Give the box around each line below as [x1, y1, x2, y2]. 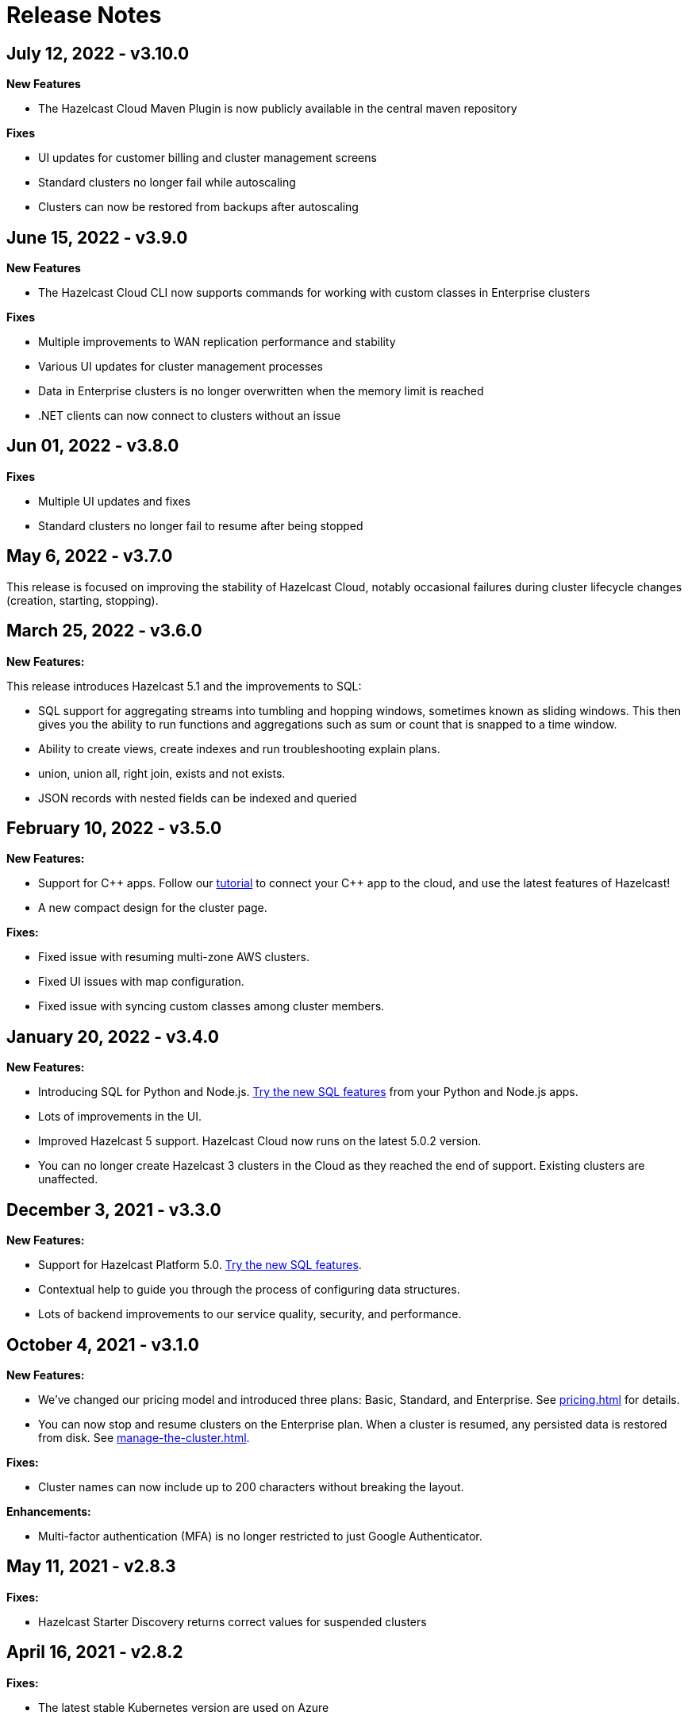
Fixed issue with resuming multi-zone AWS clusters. [38, 950, 309, 964]
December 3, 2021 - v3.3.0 [6, 1199, 221, 1220]
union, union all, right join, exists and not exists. [38, 766, 286, 780]
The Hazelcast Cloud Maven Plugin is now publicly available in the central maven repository [38, 102, 517, 116]
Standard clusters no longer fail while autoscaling [38, 175, 296, 190]
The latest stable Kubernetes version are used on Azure [38, 1700, 329, 1714]
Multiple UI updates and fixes [38, 494, 190, 508]
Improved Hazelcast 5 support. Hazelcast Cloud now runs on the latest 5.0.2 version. [38, 1134, 482, 1148]
